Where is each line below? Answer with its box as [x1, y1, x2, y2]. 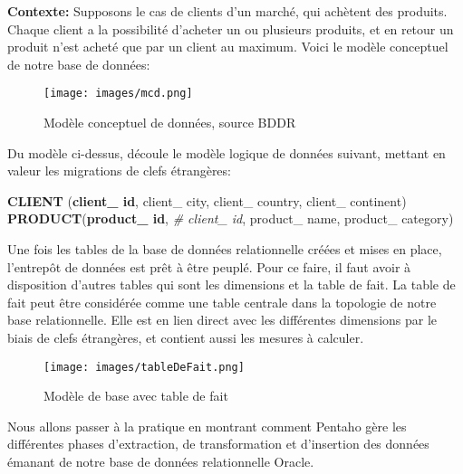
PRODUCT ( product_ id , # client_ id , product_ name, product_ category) [7, 209, 454, 228]
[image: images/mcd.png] [43, 87, 193, 100]
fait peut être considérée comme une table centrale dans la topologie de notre [7, 292, 437, 311]
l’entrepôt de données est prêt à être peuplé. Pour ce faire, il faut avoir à [7, 257, 411, 276]
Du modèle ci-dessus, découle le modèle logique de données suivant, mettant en [7, 143, 446, 162]
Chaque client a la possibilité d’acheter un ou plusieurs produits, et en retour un [7, 19, 454, 38]
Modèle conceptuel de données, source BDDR [43, 113, 296, 132]
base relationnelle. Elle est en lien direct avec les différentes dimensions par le [7, 310, 438, 329]
